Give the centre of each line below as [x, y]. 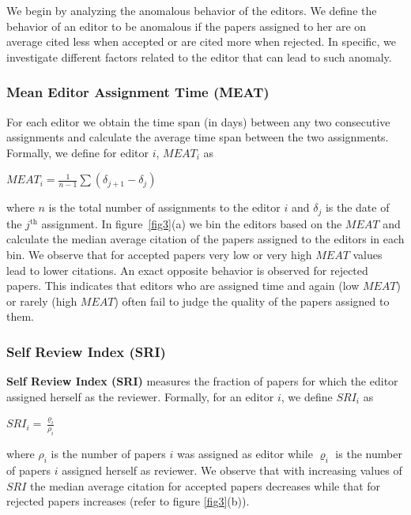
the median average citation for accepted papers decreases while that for [205, 485]
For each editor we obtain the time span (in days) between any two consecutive [198, 121]
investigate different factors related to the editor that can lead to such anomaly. [199, 56]
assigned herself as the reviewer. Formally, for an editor [140, 396]
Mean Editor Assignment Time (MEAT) [138, 92]
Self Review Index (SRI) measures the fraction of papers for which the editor [202, 381]
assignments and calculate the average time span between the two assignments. [198, 137]
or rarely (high [42, 301]
